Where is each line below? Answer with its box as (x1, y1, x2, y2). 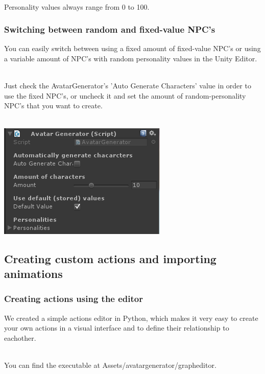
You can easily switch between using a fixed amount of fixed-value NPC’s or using (4, 43, 261, 54)
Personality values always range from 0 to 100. (4, 1, 150, 12)
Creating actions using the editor (4, 292, 143, 305)
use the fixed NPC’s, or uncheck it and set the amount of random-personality (4, 90, 246, 101)
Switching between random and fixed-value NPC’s (4, 23, 215, 36)
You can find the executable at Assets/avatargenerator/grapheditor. (4, 359, 216, 370)
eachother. (4, 332, 36, 343)
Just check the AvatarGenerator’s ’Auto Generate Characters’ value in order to (4, 80, 251, 91)
